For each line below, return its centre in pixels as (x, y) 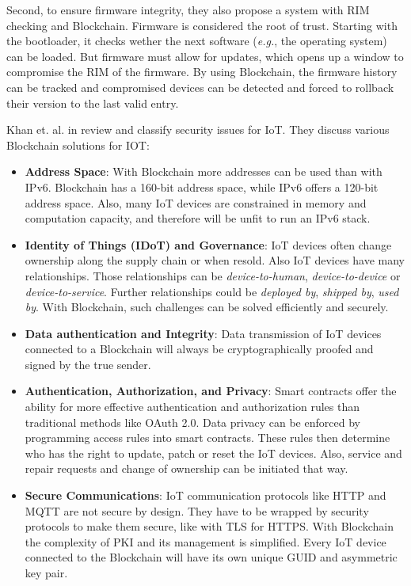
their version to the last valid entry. (93, 103)
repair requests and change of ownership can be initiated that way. (186, 468)
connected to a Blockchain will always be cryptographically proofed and (199, 349)
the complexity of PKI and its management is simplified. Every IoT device (205, 541)
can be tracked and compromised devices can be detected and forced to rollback (200, 87)
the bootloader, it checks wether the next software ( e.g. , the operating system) (197, 41)
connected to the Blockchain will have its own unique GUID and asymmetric (211, 557)
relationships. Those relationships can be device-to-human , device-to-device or (213, 275)
